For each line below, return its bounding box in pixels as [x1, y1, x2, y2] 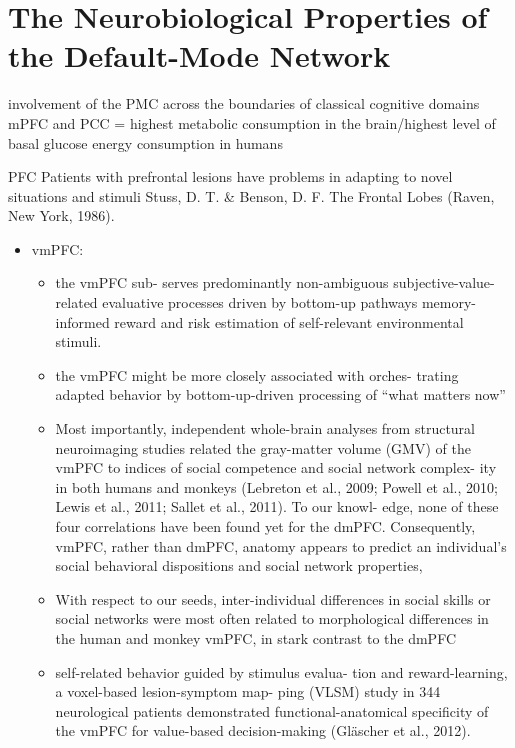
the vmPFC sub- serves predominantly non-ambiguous [55, 272, 389, 293]
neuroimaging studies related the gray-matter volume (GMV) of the [55, 437, 471, 458]
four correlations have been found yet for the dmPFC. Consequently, [55, 516, 476, 536]
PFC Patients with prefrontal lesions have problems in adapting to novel [8, 166, 453, 187]
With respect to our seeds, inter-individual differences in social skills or [55, 588, 491, 609]
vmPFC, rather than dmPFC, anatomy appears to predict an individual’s [55, 535, 507, 556]
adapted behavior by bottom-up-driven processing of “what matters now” [55, 384, 506, 405]
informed [55, 311, 110, 332]
